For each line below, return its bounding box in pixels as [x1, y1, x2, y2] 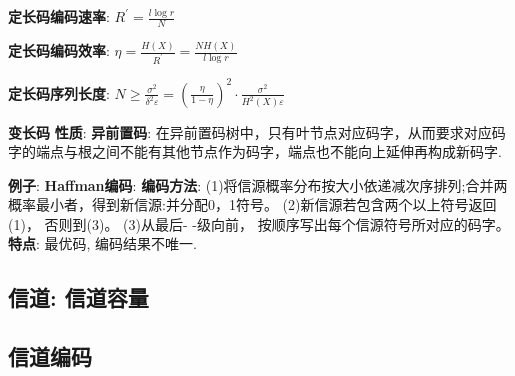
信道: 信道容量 [8, 282, 149, 313]
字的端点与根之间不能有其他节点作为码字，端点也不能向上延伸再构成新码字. [8, 141, 502, 162]
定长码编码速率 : [8, 6, 110, 26]
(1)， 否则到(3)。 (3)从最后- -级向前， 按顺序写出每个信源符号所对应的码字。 [8, 213, 510, 234]
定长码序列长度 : [8, 82, 110, 103]
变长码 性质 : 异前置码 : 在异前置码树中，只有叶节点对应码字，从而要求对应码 [8, 121, 506, 142]
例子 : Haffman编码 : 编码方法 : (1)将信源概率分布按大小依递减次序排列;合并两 [8, 174, 508, 195]
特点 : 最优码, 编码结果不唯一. [8, 233, 197, 254]
